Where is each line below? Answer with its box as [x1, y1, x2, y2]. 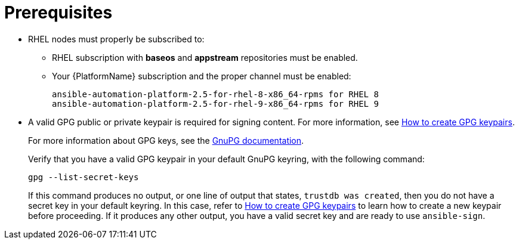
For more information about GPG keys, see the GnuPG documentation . [28, 135, 304, 146]
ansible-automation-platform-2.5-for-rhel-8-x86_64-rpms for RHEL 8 [52, 89, 379, 99]
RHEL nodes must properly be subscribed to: [28, 33, 205, 44]
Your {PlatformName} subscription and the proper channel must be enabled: [52, 70, 351, 81]
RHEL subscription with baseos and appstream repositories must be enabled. [52, 52, 358, 63]
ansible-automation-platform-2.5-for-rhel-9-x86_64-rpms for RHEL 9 [52, 98, 379, 109]
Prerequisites [4, 2, 113, 23]
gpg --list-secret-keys [28, 172, 139, 182]
